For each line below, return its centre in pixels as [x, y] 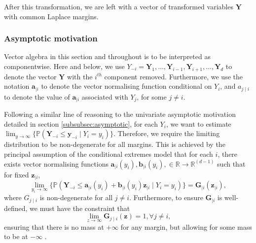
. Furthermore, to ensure [166, 197]
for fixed [17, 174]
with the [80, 76]
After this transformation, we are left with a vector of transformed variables [119, 6]
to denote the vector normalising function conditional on [127, 86]
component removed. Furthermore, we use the [173, 76]
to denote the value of [37, 96]
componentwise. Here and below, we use [64, 66]
